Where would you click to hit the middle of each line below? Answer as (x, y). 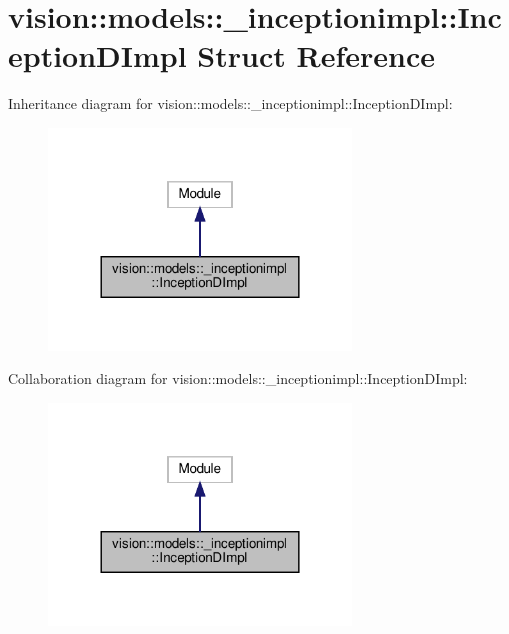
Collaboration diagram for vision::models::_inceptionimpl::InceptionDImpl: (238, 378)
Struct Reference (316, 55)
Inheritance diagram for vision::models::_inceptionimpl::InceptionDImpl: (230, 103)
